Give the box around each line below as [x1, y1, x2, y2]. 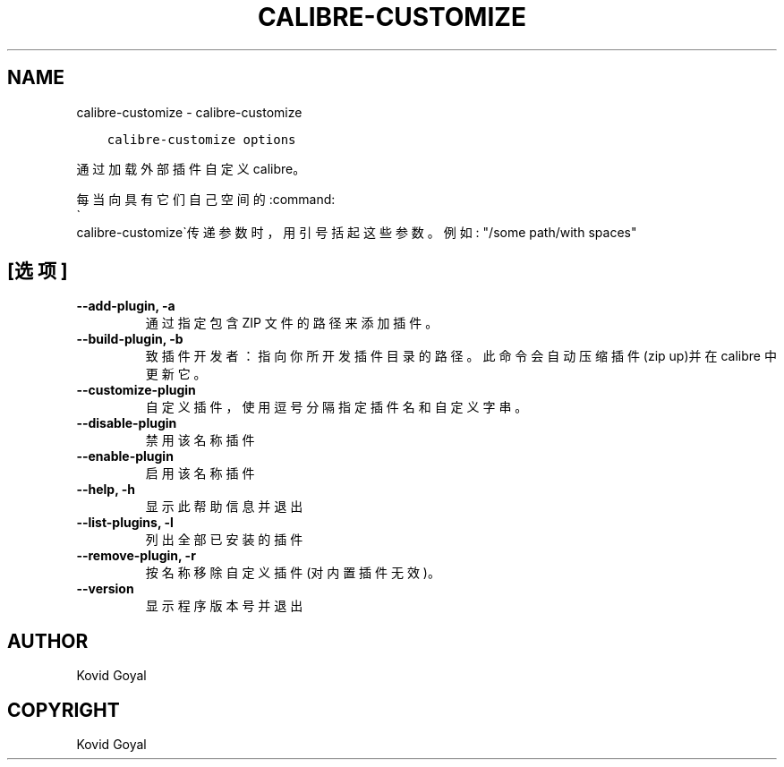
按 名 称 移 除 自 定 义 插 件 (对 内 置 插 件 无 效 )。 [145, 565, 440, 581]
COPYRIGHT [7, 698, 120, 721]
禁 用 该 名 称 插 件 [145, 432, 255, 448]
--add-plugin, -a [76, 298, 175, 314]
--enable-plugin [76, 448, 174, 464]
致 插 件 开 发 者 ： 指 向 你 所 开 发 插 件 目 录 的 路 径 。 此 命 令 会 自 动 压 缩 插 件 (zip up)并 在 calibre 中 [145, 348, 777, 364]
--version [76, 581, 134, 597]
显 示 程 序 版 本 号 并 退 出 [145, 598, 303, 614]
